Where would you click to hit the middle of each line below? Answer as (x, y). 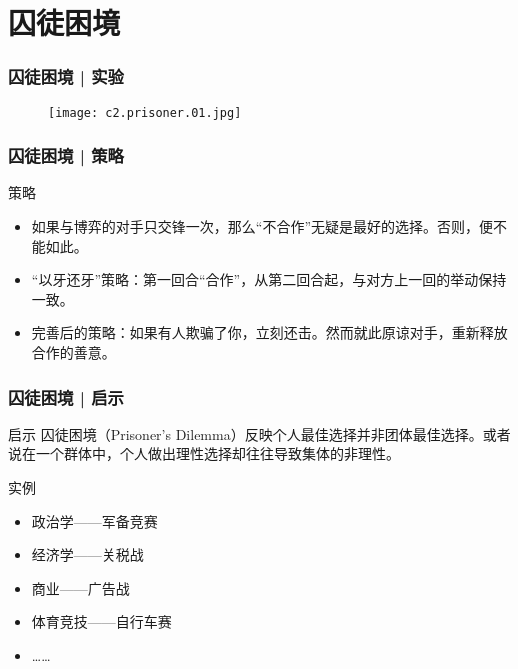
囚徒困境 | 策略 (66, 155)
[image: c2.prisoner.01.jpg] (145, 112)
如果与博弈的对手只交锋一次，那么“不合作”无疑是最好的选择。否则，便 (262, 226)
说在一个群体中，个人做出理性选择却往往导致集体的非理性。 (204, 453)
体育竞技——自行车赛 (101, 621)
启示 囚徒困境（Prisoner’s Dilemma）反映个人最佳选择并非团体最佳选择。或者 (259, 433)
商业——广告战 (80, 587)
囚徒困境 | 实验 (66, 76)
